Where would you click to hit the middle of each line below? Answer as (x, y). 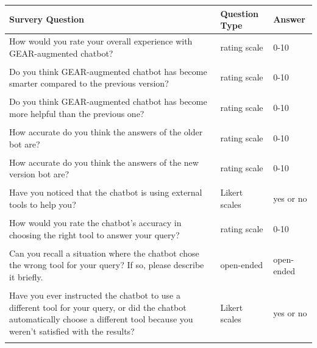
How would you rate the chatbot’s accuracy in (95, 223)
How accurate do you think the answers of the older (106, 132)
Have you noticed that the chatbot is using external (106, 192)
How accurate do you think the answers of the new (104, 162)
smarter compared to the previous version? (89, 83)
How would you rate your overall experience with (101, 41)
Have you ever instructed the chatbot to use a (95, 295)
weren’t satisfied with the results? (72, 331)
